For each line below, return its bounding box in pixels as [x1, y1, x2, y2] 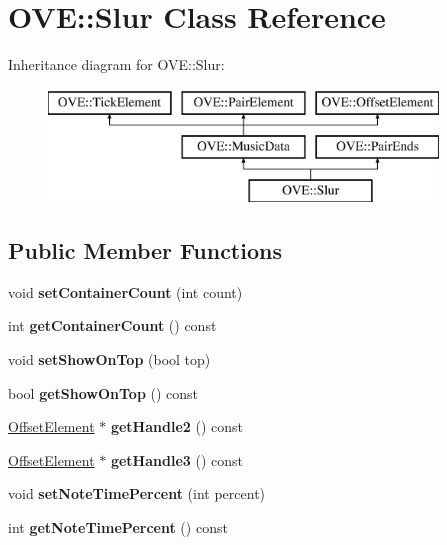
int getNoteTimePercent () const [8, 517, 228, 538]
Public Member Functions [8, 235, 282, 266]
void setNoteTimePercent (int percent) [8, 483, 266, 504]
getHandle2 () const [110, 416, 244, 437]
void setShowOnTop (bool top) [8, 349, 211, 370]
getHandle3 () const [110, 449, 244, 470]
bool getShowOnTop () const [8, 382, 199, 403]
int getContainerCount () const [8, 315, 217, 336]
